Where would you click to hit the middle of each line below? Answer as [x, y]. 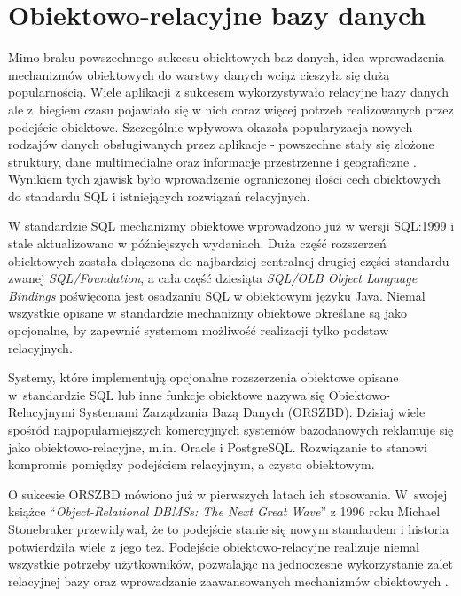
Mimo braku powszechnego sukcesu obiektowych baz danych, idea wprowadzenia [227, 57]
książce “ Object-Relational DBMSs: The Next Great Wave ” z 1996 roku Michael [224, 511]
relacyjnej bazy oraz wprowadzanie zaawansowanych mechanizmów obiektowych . [228, 580]
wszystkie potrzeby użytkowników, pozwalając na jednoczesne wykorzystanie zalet [231, 564]
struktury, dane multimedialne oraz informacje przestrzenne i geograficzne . [212, 161]
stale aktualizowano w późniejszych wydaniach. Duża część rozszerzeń [197, 243]
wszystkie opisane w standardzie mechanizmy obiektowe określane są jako [208, 313]
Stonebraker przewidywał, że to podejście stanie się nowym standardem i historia [229, 528]
